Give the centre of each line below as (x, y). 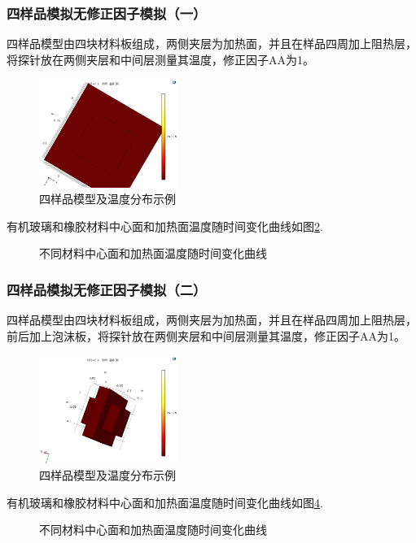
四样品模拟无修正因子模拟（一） (107, 13)
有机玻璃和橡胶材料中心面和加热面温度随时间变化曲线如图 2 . (165, 226)
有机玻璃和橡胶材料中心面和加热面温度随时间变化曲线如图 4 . (165, 502)
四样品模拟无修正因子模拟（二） (107, 289)
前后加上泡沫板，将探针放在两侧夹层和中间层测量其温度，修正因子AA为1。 (206, 335)
